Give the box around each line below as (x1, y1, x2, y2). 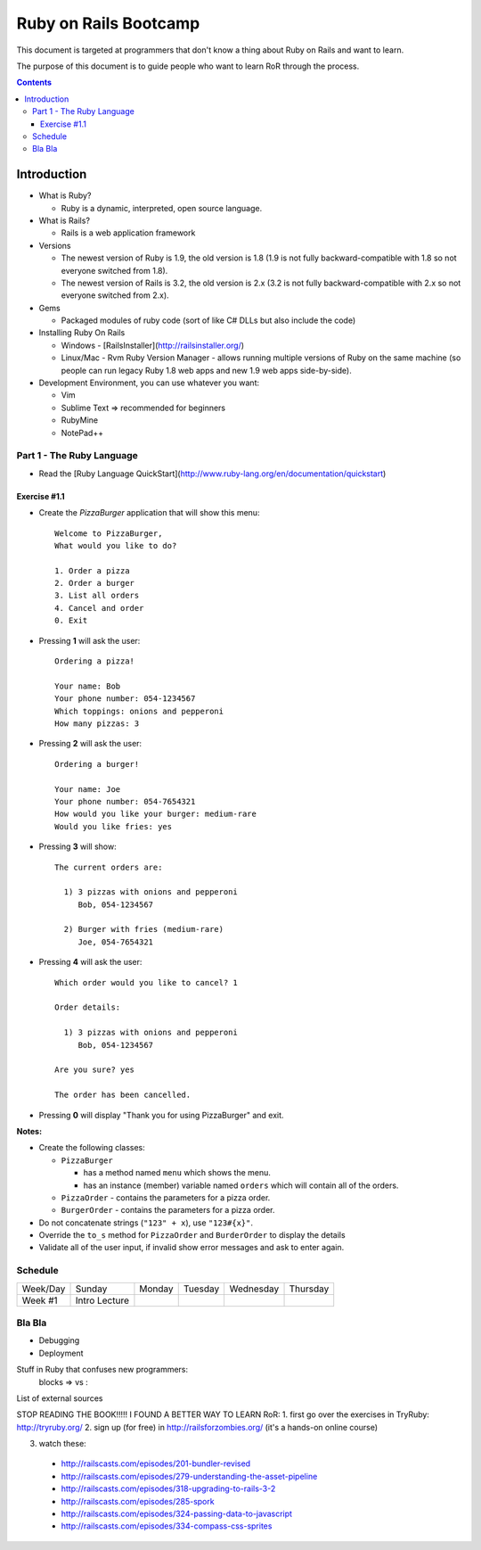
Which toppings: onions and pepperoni (54, 705, 224, 716)
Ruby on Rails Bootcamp (16, 13, 200, 33)
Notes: (16, 1125, 43, 1136)
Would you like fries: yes (54, 821, 173, 831)
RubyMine (61, 415, 98, 425)
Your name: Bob (54, 680, 121, 691)
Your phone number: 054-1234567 (54, 694, 196, 704)
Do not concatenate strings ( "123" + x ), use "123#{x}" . (38, 1217, 254, 1228)
